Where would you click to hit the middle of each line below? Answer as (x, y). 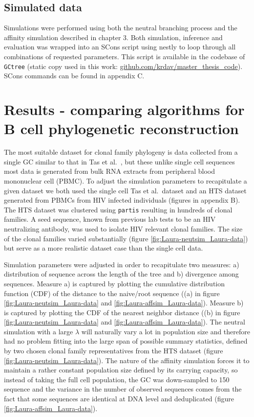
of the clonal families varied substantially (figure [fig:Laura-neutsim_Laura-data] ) (126, 238)
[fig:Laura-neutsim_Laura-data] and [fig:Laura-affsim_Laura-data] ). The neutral (125, 322)
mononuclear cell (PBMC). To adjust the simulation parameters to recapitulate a (126, 180)
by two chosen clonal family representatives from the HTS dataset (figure (114, 351)
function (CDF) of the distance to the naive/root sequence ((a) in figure (112, 293)
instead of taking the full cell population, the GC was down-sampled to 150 (117, 379)
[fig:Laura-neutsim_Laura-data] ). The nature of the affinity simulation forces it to (127, 360)
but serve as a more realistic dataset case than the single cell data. (104, 248)
